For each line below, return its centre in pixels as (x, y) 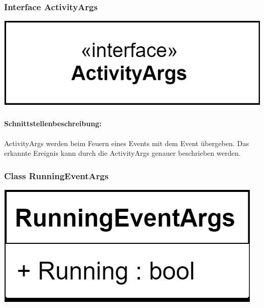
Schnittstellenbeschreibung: (53, 123)
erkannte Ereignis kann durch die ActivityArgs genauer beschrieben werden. (122, 153)
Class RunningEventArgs (56, 175)
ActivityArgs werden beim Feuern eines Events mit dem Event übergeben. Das (127, 143)
